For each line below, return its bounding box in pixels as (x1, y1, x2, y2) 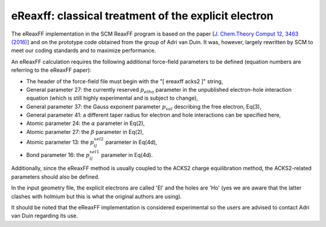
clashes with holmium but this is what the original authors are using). (11, 193, 182, 200)
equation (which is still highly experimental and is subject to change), (26, 94, 199, 102)
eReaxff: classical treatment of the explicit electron (11, 9, 274, 22)
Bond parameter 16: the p (26, 151, 90, 158)
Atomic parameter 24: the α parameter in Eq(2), (26, 120, 145, 127)
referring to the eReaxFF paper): (11, 66, 92, 74)
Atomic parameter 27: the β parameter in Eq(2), (26, 128, 144, 135)
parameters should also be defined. (11, 173, 100, 181)
